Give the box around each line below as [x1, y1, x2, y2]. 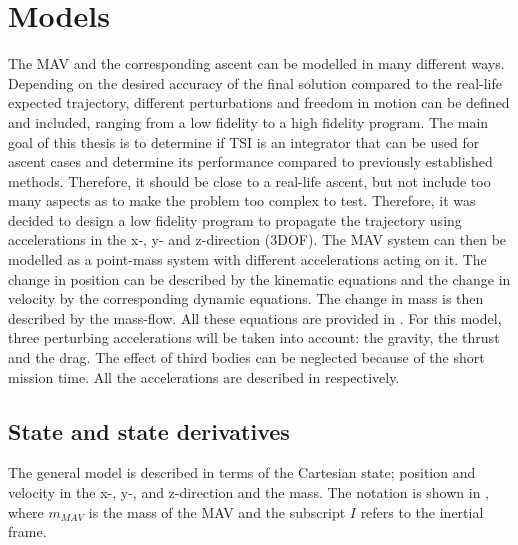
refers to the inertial [360, 501, 484, 522]
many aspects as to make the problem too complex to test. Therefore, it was [8, 190, 476, 211]
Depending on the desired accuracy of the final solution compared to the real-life [8, 72, 503, 93]
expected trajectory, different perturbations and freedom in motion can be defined [8, 92, 510, 113]
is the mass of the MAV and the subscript [88, 501, 346, 522]
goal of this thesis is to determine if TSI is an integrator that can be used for [8, 131, 480, 152]
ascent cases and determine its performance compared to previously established [8, 151, 493, 172]
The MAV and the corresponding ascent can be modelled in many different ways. [8, 53, 505, 74]
